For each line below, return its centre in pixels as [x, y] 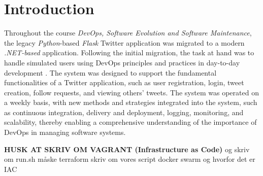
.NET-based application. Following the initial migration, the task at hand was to [129, 52]
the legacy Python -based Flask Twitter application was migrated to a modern [124, 42]
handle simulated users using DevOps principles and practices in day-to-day [122, 62]
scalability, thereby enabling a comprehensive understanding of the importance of [130, 122]
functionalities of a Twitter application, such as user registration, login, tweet [124, 82]
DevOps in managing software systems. [65, 132]
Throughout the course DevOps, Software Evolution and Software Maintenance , [128, 33]
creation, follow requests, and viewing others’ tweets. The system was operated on [131, 92]
